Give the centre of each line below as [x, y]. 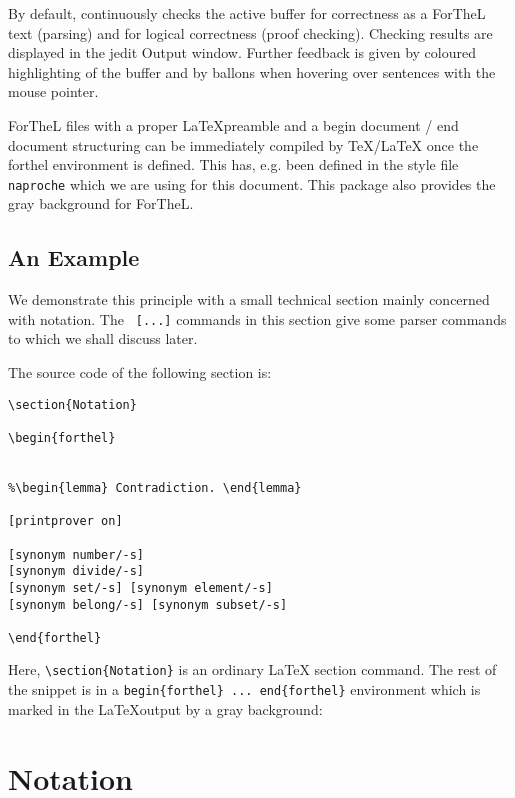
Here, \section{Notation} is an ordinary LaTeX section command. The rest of [252, 669]
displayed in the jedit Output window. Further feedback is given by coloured [242, 52]
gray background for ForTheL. [101, 203]
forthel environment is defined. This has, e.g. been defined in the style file [233, 164]
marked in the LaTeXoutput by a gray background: [165, 708]
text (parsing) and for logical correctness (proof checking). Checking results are [250, 32]
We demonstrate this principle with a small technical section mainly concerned [249, 299]
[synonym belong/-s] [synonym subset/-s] [148, 604]
